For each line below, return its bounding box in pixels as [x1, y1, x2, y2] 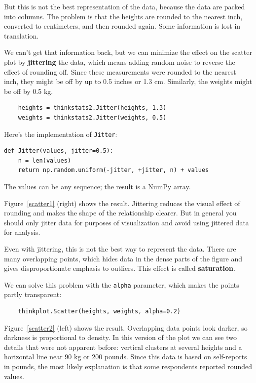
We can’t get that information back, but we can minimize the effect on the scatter [4, 47, 252, 57]
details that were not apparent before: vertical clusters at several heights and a [4, 341, 242, 352]
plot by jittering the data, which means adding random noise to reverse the [4, 56, 235, 67]
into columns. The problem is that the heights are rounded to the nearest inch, [4, 11, 243, 21]
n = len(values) [18, 157, 72, 164]
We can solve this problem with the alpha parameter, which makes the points [4, 279, 239, 290]
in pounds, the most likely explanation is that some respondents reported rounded [4, 361, 253, 371]
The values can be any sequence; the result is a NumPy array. [4, 181, 191, 191]
